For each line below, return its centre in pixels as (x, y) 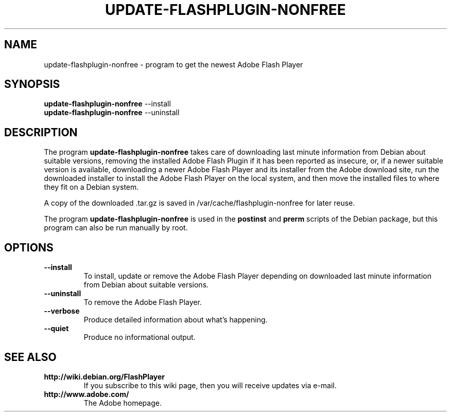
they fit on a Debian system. (91, 187)
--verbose (62, 311)
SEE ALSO (30, 357)
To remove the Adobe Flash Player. (143, 302)
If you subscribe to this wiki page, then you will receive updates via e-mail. (210, 385)
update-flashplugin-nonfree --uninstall (112, 113)
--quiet (56, 329)
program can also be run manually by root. (116, 228)
